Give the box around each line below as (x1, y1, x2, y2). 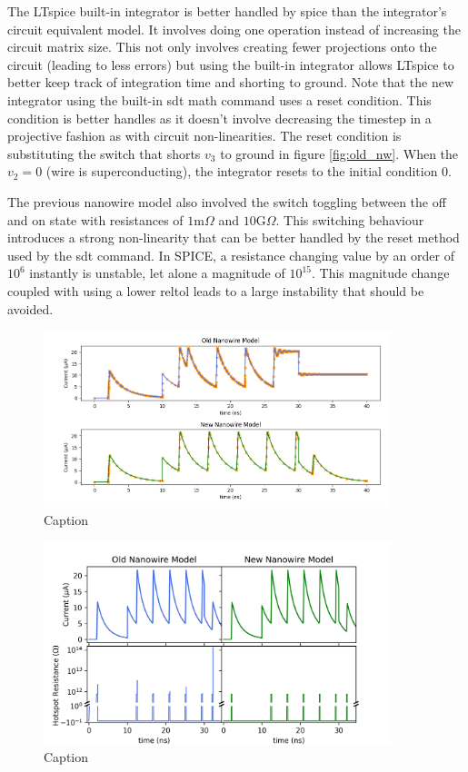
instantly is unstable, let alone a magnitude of (29, 263, 285, 282)
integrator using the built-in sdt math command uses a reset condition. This (7, 90, 432, 109)
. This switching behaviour (275, 210, 424, 229)
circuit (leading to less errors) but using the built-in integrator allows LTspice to (7, 54, 454, 74)
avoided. (7, 299, 54, 318)
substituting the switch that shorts (7, 144, 201, 163)
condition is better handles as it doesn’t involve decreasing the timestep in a (7, 108, 432, 127)
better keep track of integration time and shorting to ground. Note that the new (7, 73, 454, 92)
